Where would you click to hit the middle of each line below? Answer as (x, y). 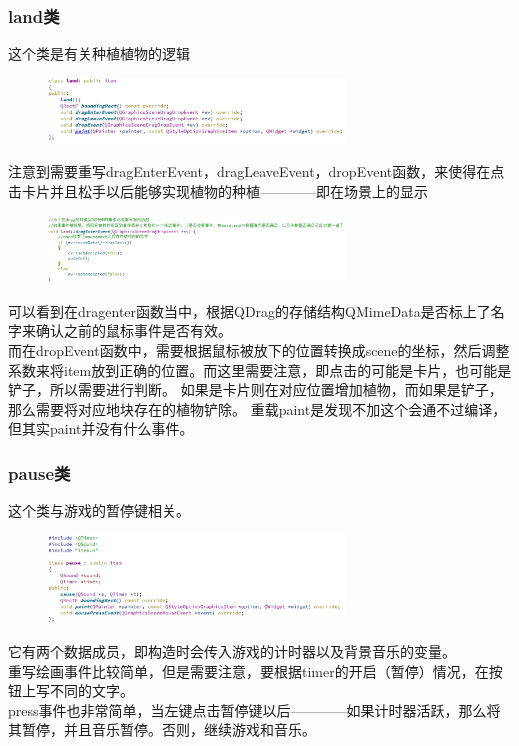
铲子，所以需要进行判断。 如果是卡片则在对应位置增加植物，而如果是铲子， (255, 389)
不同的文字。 (91, 690)
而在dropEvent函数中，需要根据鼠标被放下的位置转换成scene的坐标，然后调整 (259, 349)
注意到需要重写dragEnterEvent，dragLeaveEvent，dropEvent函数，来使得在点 (256, 171)
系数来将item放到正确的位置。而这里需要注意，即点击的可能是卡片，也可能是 (260, 369)
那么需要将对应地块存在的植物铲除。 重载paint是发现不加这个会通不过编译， (257, 408)
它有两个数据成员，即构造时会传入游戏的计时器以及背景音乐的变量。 (232, 651)
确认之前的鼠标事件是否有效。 (133, 330)
